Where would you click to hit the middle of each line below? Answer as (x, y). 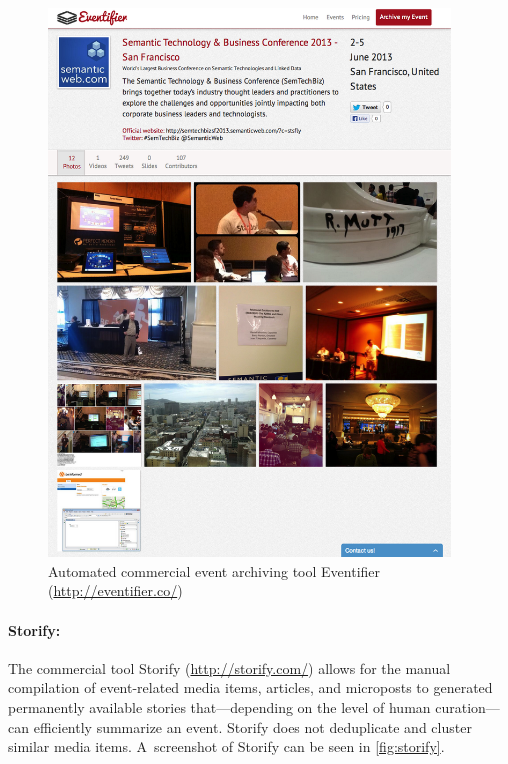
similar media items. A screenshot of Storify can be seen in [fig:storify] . (226, 746)
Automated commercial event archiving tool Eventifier (214, 570)
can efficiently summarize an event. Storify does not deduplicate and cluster (240, 726)
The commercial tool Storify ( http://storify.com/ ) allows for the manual (229, 667)
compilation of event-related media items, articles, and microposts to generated (250, 687)
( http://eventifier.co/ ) (115, 590)
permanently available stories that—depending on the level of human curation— (254, 706)
